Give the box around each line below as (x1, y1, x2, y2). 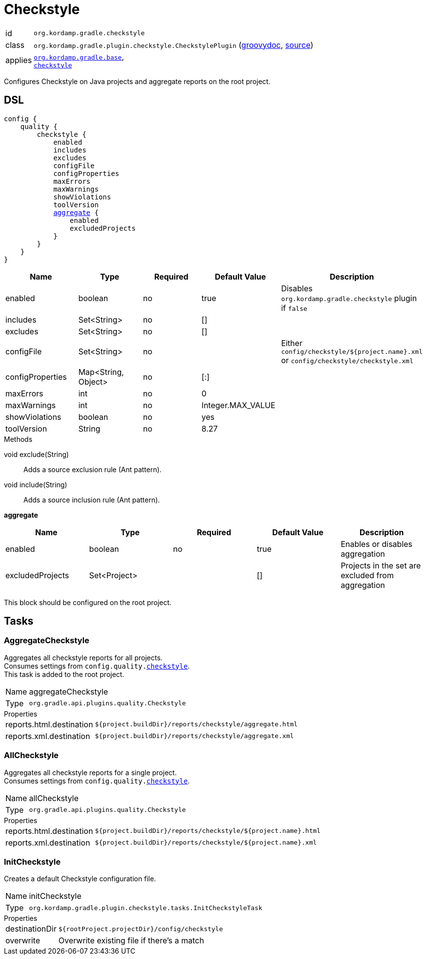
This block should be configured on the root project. (4, 598, 171, 607)
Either (281, 338, 302, 348)
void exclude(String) (4, 450, 69, 458)
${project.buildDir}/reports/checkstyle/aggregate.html (95, 720, 298, 728)
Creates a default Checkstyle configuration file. (4, 874, 156, 883)
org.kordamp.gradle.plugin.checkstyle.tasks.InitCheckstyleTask (29, 904, 262, 912)
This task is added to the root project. (4, 670, 125, 678)
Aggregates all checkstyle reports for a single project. (4, 768, 177, 777)
